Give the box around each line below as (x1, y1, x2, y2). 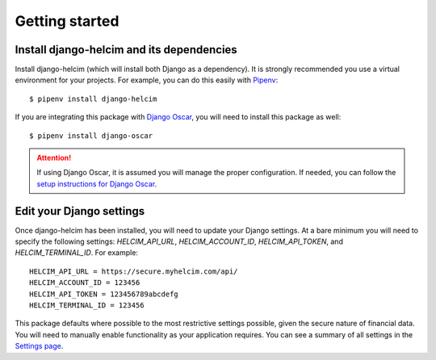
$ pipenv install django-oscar (29, 131, 153, 140)
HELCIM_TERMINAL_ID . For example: (15, 248, 139, 257)
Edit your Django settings (15, 204, 145, 218)
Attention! (36, 153, 72, 163)
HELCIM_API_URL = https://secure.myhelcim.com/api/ (29, 266, 238, 276)
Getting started (15, 12, 119, 30)
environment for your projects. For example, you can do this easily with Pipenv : (15, 75, 279, 85)
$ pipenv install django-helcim (29, 94, 157, 103)
